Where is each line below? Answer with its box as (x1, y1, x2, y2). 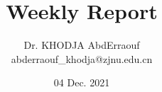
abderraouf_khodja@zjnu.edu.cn (11, 51, 153, 66)
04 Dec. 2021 (53, 75, 110, 90)
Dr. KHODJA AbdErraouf (23, 38, 140, 52)
